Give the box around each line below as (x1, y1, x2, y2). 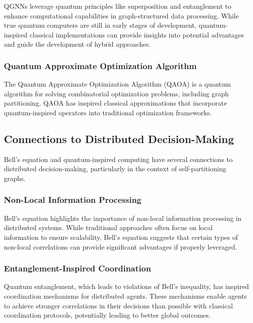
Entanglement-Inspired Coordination (4, 262, 151, 274)
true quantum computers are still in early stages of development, (4, 20, 197, 30)
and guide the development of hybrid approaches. (4, 39, 151, 49)
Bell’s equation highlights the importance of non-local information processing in (4, 213, 242, 223)
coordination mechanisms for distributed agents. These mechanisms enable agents (4, 290, 247, 301)
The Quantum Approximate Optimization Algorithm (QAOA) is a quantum (4, 79, 231, 89)
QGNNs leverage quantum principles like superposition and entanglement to (4, 1, 232, 11)
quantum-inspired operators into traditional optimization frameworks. (4, 107, 212, 117)
